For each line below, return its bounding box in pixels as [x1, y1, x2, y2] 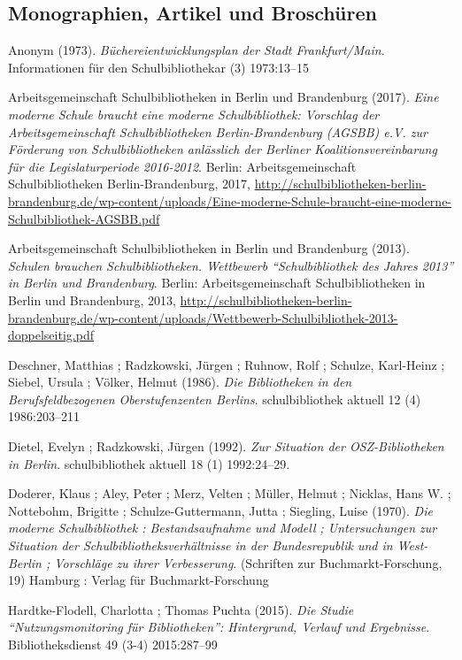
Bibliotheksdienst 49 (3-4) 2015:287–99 [8, 635, 218, 654]
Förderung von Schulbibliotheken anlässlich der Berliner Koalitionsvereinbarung [8, 140, 437, 158]
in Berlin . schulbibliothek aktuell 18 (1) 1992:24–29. [8, 454, 290, 472]
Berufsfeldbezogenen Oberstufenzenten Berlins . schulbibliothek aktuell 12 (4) [8, 389, 421, 408]
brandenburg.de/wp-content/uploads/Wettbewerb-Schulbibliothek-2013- [8, 308, 398, 326]
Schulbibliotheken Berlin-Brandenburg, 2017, [8, 174, 250, 193]
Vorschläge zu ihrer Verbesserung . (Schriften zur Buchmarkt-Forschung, [54, 553, 443, 572]
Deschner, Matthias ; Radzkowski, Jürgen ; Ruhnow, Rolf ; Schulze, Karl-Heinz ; [8, 355, 445, 373]
